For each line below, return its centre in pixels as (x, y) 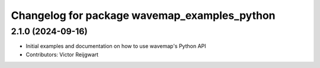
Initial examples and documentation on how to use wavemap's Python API (116, 46)
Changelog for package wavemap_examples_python (143, 15)
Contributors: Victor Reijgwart (62, 54)
